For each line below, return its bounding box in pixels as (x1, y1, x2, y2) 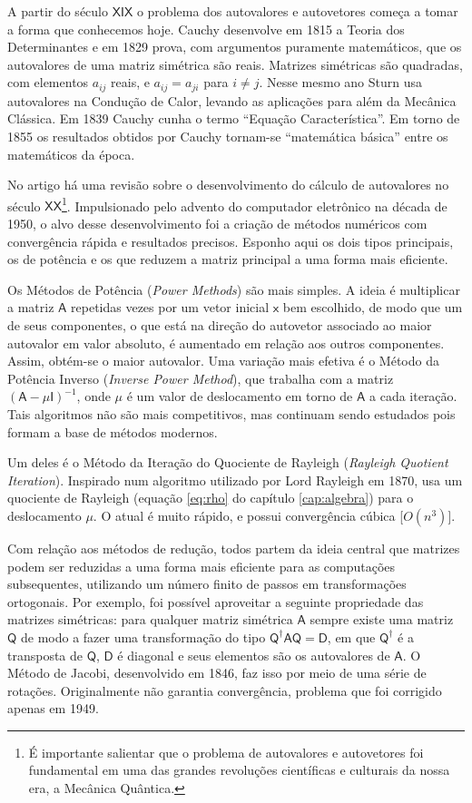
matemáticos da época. (7, 144, 135, 163)
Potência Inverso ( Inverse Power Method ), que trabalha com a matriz (7, 368, 394, 387)
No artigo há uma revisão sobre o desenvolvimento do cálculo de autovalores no (7, 175, 449, 194)
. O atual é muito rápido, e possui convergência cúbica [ (93, 505, 404, 524)
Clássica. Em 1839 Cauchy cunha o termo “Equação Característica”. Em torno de (7, 109, 460, 128)
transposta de (7, 645, 84, 664)
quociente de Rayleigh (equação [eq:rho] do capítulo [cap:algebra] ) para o (7, 488, 414, 507)
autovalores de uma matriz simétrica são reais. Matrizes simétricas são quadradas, (7, 54, 463, 73)
